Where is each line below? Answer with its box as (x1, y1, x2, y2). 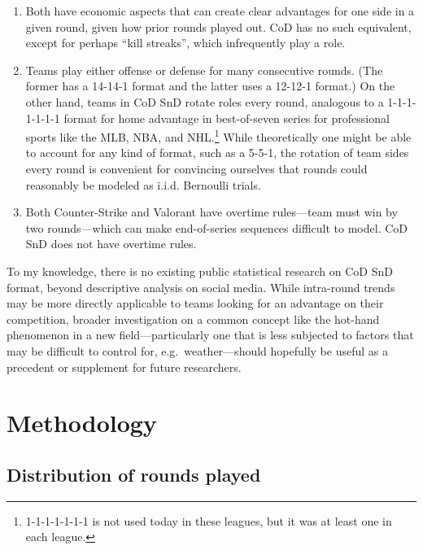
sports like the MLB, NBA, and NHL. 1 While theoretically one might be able (25, 126, 412, 145)
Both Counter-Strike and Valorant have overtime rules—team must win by (25, 203, 398, 220)
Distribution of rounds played (7, 461, 261, 487)
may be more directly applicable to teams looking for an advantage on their (7, 295, 384, 312)
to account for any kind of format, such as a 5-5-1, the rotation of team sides (25, 144, 409, 161)
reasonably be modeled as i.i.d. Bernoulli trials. (25, 176, 261, 193)
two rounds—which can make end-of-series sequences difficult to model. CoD (25, 219, 408, 236)
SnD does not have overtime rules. (25, 235, 197, 252)
